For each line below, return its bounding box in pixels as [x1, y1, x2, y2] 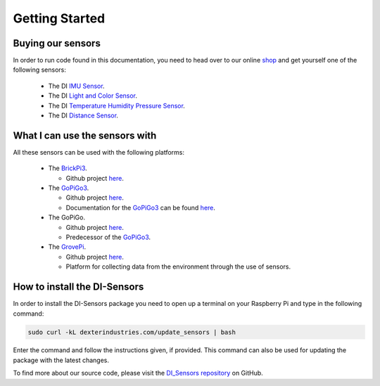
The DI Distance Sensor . [48, 111, 119, 120]
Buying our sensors [13, 37, 101, 49]
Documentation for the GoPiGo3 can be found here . [65, 203, 216, 212]
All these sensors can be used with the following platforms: [13, 148, 185, 156]
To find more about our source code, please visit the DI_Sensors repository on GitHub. [13, 369, 263, 378]
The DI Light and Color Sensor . [48, 91, 137, 100]
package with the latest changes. [13, 356, 109, 364]
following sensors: [13, 65, 67, 74]
